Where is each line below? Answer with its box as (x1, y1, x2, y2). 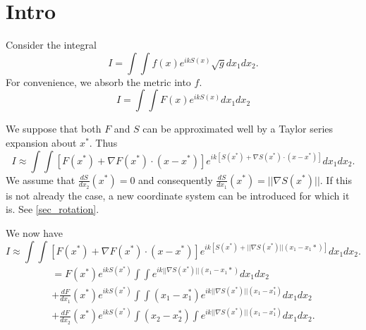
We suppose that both (6, 121, 102, 136)
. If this (319, 172, 353, 187)
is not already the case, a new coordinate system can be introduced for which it (6, 188, 350, 202)
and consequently (138, 172, 213, 187)
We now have (6, 225, 63, 240)
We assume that (6, 172, 75, 187)
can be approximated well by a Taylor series (142, 121, 334, 136)
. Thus (89, 135, 118, 149)
